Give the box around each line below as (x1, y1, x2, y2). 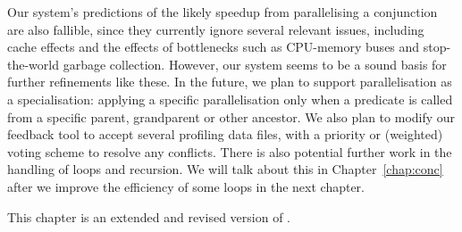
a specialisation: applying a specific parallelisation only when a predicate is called (7, 89, 453, 108)
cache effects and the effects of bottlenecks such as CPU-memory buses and (7, 37, 420, 56)
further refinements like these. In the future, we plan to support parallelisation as (7, 72, 452, 91)
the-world (7, 54, 59, 73)
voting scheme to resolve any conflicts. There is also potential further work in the (7, 142, 452, 161)
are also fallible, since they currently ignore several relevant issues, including (7, 20, 424, 38)
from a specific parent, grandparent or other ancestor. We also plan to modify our (7, 107, 456, 126)
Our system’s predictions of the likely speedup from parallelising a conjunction (7, 3, 438, 21)
